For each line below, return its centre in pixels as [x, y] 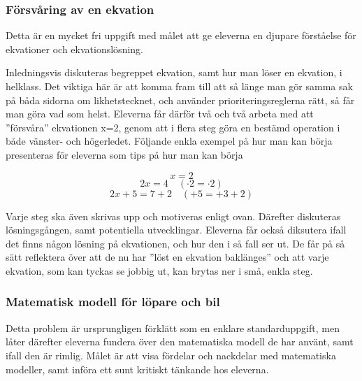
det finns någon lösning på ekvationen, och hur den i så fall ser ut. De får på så [175, 243]
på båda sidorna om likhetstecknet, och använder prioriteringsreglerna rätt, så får [180, 100]
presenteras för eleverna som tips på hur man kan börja [124, 154]
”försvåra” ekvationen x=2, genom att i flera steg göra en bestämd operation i [173, 127]
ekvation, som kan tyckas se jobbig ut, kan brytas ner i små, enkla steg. [159, 270]
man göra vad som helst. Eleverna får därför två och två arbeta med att [160, 114]
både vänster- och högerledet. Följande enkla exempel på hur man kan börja [169, 141]
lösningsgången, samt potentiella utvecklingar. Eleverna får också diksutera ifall [176, 230]
